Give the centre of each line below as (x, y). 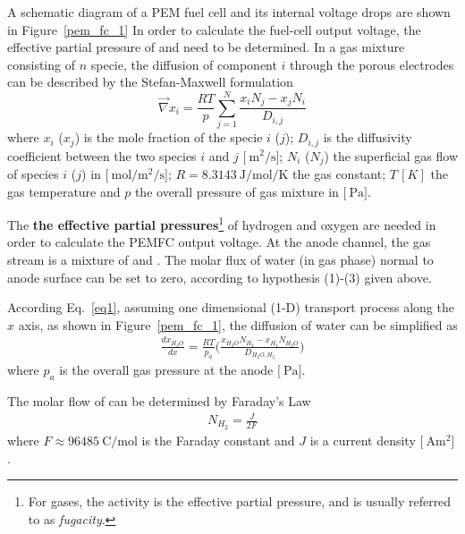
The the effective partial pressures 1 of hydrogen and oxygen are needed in (222, 223)
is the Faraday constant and (218, 440)
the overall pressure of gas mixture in (237, 191)
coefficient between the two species (102, 155)
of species (33, 174)
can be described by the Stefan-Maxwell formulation (150, 82)
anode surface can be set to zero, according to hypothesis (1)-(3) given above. (220, 277)
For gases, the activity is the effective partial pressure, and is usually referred (240, 501)
